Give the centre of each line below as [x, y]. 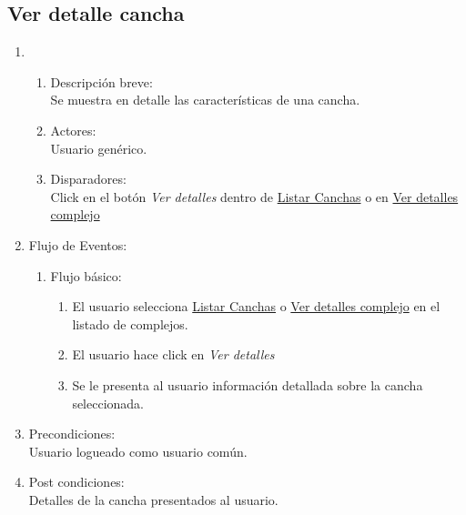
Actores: [73, 130]
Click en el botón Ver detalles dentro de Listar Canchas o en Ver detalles [254, 196]
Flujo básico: [86, 275]
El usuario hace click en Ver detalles [173, 354]
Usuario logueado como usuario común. [138, 451]
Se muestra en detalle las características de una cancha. [205, 100]
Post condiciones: [76, 482]
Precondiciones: [72, 434]
